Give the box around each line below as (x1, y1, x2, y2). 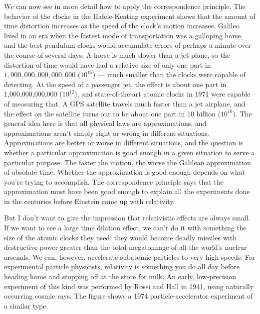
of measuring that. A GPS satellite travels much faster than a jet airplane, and (4, 98, 246, 108)
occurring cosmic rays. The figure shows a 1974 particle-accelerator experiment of (4, 291, 253, 301)
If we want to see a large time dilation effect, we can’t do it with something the (4, 222, 247, 233)
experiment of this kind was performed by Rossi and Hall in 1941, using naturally (4, 281, 254, 291)
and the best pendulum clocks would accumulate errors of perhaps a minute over (4, 40, 251, 50)
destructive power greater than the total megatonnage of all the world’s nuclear (4, 242, 247, 252)
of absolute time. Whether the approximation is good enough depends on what (4, 167, 245, 177)
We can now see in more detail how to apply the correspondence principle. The (4, 1, 246, 11)
